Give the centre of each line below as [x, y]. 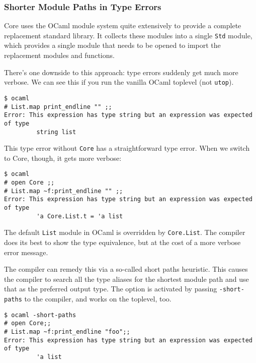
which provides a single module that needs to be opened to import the [112, 45]
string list [56, 132]
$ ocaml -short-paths [40, 315]
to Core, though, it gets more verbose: [63, 158]
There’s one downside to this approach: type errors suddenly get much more [121, 72]
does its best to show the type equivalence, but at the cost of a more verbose [122, 242]
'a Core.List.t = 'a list [80, 216]
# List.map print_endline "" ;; [58, 107]
